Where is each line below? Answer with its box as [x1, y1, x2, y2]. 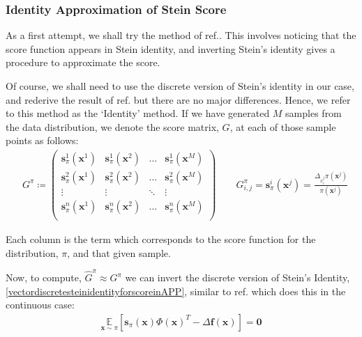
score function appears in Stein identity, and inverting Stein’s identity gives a [6, 41, 335, 56]
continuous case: [6, 297, 75, 312]
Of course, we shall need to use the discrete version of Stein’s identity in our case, [6, 79, 354, 93]
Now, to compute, [6, 270, 82, 285]
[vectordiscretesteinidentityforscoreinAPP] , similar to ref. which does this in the [6, 283, 346, 298]
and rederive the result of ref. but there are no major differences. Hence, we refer [6, 92, 351, 107]
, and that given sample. [67, 245, 171, 260]
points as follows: [6, 133, 79, 148]
